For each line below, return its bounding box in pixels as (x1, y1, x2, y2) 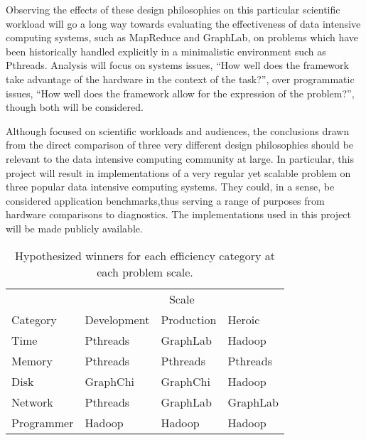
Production (161, 311, 217, 328)
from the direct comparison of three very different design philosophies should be (6, 137, 354, 152)
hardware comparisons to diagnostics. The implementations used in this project (6, 207, 352, 222)
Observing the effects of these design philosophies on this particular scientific (6, 2, 340, 16)
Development (85, 311, 150, 328)
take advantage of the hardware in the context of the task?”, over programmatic (6, 71, 355, 86)
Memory (11, 352, 53, 369)
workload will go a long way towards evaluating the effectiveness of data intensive (6, 16, 361, 31)
